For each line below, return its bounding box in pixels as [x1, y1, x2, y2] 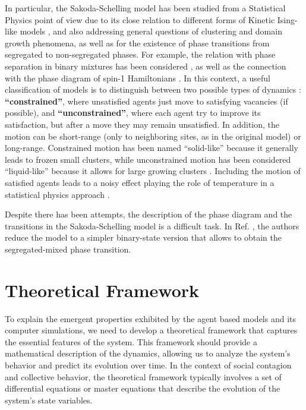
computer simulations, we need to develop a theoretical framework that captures [5, 324, 298, 336]
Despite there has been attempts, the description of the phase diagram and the [5, 208, 292, 220]
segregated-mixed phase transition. [5, 242, 131, 255]
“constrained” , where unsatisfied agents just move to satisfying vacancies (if [5, 94, 288, 107]
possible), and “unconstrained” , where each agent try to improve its [5, 106, 261, 119]
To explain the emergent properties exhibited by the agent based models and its [5, 312, 296, 324]
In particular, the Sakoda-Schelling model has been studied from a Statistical [5, 2, 286, 14]
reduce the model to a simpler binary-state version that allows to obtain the [5, 231, 282, 244]
